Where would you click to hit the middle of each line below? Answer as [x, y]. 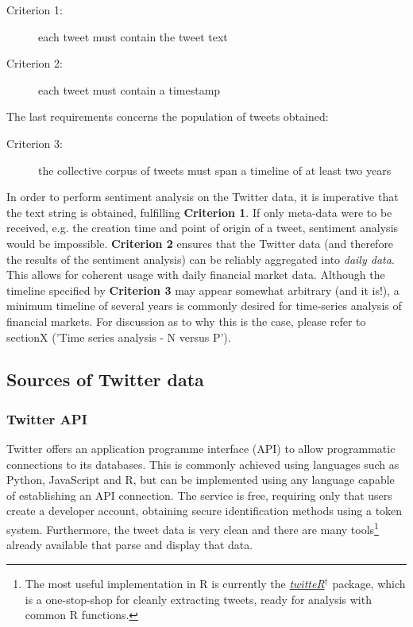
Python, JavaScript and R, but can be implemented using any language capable [201, 480]
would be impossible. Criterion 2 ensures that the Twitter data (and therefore [200, 243]
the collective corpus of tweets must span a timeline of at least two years [215, 170]
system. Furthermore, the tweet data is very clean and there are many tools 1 [193, 528]
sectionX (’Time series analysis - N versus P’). [119, 337]
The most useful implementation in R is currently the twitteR [175, 583]
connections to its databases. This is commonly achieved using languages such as [203, 464]
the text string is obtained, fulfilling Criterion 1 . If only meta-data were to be [199, 212]
